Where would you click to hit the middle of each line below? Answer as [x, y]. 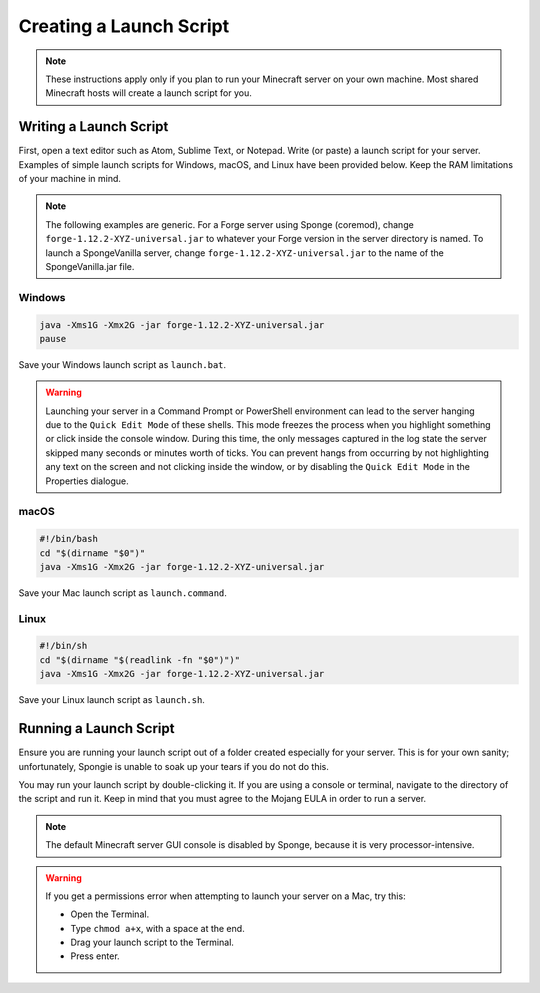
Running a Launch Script [96, 728]
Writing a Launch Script [93, 126]
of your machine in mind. [70, 179]
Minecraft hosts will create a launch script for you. [148, 93]
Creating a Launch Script [124, 26]
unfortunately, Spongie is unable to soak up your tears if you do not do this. [173, 766]
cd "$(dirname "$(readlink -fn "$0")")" [139, 659]
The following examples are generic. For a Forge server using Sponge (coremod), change [229, 224]
